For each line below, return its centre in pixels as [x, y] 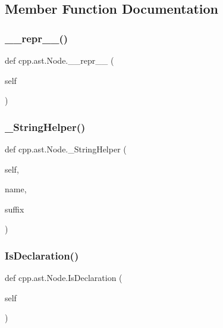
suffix [15, 209]
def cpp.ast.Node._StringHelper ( [66, 149]
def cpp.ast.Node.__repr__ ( [59, 60]
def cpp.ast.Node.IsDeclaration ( [64, 278]
